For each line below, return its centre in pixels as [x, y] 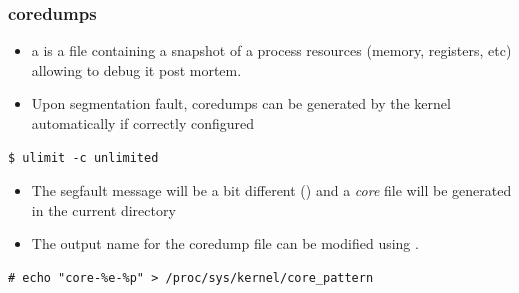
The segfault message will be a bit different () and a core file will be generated [271, 190]
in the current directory [103, 209]
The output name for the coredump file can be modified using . [225, 243]
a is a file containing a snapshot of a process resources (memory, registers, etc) [271, 50]
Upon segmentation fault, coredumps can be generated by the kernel [241, 103]
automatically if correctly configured [142, 123]
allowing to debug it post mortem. [136, 69]
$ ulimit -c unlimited [83, 157]
